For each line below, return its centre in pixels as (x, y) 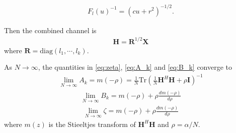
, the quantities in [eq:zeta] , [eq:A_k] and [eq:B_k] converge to (135, 67)
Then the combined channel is (50, 30)
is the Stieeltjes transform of (92, 124)
